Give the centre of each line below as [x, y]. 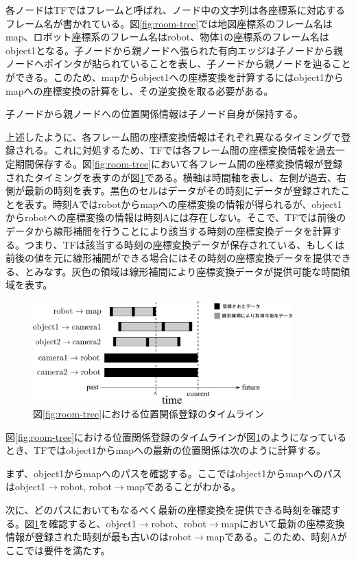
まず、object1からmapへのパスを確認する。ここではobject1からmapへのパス [174, 473]
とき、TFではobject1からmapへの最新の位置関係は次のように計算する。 [166, 450]
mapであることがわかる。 [183, 486]
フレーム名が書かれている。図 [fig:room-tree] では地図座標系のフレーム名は [169, 23]
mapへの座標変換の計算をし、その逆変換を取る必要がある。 [140, 90]
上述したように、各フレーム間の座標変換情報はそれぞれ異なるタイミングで [174, 136]
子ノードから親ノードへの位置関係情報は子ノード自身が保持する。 [154, 114]
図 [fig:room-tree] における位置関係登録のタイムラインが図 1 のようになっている [176, 436]
